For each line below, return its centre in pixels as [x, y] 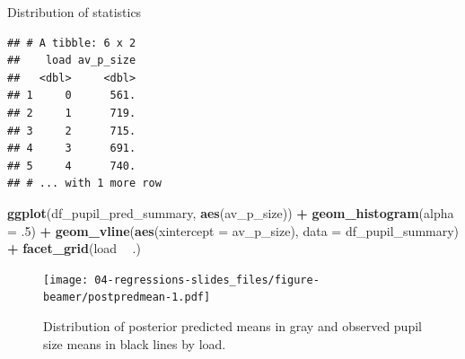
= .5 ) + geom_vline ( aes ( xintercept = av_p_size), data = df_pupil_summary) [233, 230]
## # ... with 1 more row [84, 184]
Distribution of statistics [75, 12]
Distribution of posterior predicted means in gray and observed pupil [232, 326]
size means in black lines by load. [135, 343]
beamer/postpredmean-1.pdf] [127, 298]
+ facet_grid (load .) [74, 248]
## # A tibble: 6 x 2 [72, 43]
